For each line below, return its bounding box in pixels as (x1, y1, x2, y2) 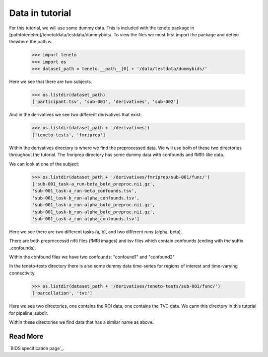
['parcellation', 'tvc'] (32, 290, 93, 296)
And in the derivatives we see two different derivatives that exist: (9, 112, 142, 118)
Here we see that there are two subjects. (9, 79, 93, 85)
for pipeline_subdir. (9, 310, 49, 316)
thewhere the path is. (9, 39, 53, 45)
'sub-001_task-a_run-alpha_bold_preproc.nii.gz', (32, 202, 155, 208)
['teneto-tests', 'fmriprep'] (32, 132, 106, 138)
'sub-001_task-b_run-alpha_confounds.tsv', (32, 195, 140, 201)
